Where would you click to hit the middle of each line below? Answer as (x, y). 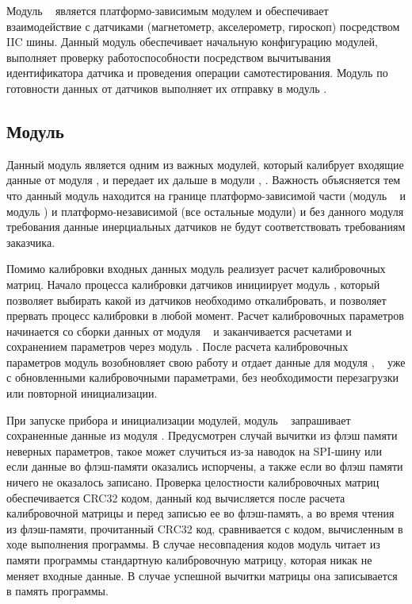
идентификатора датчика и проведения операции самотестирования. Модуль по (197, 73)
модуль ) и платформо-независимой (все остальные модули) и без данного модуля (205, 211)
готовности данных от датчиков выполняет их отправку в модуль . (167, 88)
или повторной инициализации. (82, 393)
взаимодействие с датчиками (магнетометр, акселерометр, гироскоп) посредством (203, 26)
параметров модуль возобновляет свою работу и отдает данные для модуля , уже (206, 362)
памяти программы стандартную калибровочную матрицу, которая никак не (189, 560)
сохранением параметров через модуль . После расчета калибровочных (177, 346)
